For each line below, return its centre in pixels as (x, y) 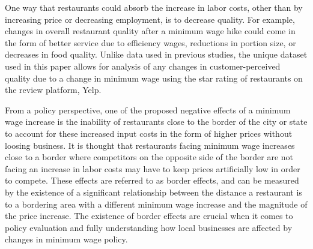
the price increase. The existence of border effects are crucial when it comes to (149, 216)
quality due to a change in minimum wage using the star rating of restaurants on (154, 78)
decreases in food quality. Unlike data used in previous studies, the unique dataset (156, 54)
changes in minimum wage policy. (66, 239)
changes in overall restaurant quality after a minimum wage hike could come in (150, 31)
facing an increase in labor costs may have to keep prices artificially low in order (153, 168)
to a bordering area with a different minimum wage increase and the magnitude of (156, 204)
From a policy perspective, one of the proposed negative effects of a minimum (148, 109)
